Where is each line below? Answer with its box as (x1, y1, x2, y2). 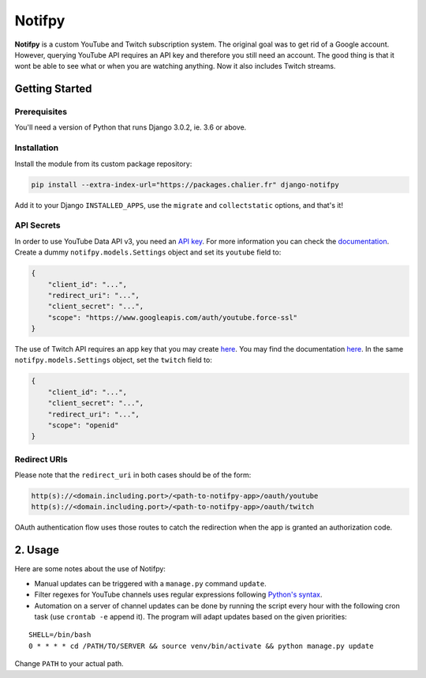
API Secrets (14, 220, 61, 231)
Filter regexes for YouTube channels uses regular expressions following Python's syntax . (34, 589, 323, 600)
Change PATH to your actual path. (14, 659, 124, 669)
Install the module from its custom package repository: (14, 159, 192, 168)
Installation (14, 142, 59, 153)
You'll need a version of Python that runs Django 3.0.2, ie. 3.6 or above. (14, 122, 247, 132)
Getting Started (14, 82, 92, 96)
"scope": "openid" (47, 420, 119, 430)
